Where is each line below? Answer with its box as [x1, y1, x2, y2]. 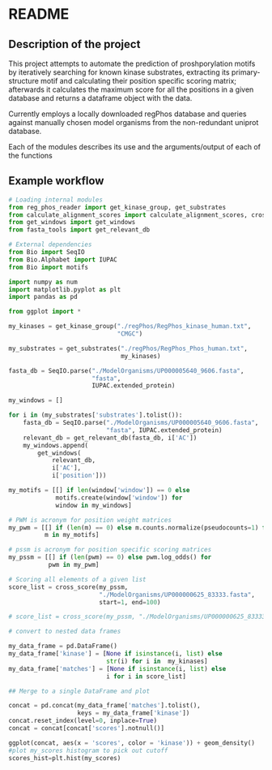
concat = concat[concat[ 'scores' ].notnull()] [8, 725, 164, 733]
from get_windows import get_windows [8, 218, 136, 227]
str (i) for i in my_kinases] [106, 657, 208, 665]
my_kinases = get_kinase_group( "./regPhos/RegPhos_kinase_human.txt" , [8, 322, 252, 331]
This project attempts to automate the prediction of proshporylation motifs [8, 58, 256, 68]
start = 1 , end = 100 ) [98, 598, 161, 606]
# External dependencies [8, 240, 92, 249]
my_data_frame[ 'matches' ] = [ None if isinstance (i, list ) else [8, 664, 227, 673]
